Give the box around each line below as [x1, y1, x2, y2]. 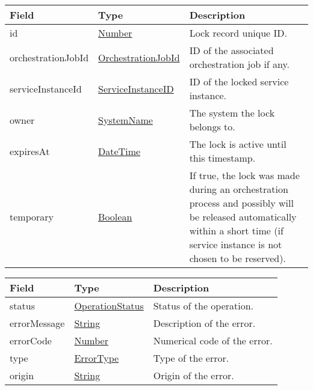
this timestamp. [189, 151, 256, 165]
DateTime [98, 144, 141, 158]
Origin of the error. [153, 368, 234, 382]
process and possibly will [189, 196, 294, 210]
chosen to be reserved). [189, 251, 286, 265]
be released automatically [189, 210, 297, 224]
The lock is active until [189, 137, 287, 151]
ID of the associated [189, 43, 274, 57]
